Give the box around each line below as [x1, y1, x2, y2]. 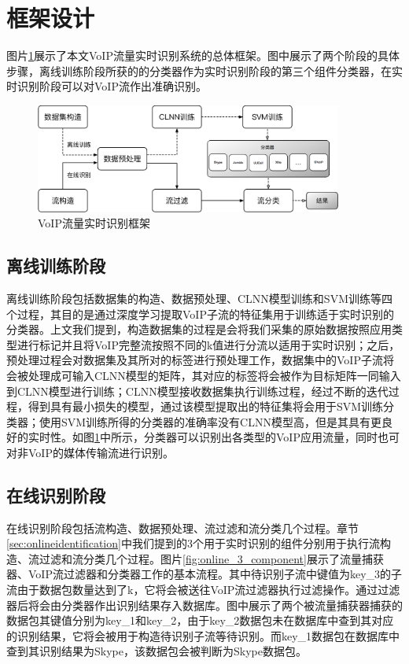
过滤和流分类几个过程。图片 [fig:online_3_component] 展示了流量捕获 [39, 550, 384, 566]
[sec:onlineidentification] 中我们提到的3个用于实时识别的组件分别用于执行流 [6, 535, 380, 551]
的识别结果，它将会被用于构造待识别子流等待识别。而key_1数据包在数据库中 [6, 627, 400, 644]
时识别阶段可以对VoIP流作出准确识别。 [6, 78, 207, 94]
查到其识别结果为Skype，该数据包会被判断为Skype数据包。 [6, 643, 307, 659]
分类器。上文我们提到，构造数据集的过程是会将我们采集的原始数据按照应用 [6, 321, 392, 338]
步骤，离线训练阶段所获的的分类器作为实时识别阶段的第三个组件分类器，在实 [6, 62, 403, 79]
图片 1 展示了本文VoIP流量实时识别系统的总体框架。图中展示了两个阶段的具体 [6, 47, 400, 64]
